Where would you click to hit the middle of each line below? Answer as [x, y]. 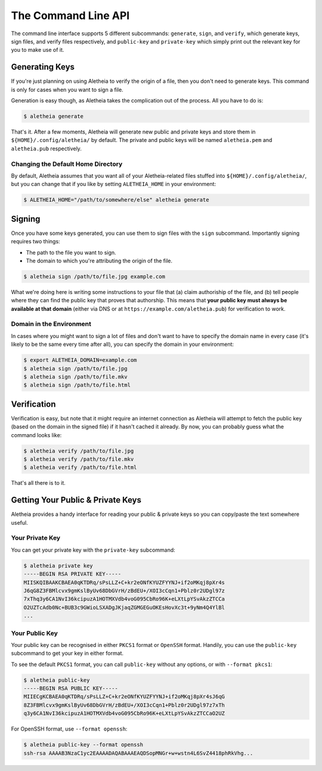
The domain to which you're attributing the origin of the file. [99, 261]
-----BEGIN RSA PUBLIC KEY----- [71, 688]
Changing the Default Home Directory [67, 164]
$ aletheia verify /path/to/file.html [80, 467]
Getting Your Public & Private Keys [76, 500]
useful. [19, 522]
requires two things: [35, 241]
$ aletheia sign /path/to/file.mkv [75, 377]
